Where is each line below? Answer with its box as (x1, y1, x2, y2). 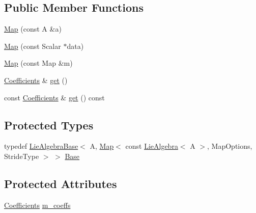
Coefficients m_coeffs (4, 199, 71, 210)
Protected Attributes (4, 175, 117, 191)
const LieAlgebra (125, 141, 178, 151)
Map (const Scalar (4, 40, 61, 51)
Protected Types (4, 117, 94, 132)
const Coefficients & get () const (4, 92, 105, 102)
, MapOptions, (207, 141, 252, 151)
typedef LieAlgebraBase (4, 141, 78, 151)
